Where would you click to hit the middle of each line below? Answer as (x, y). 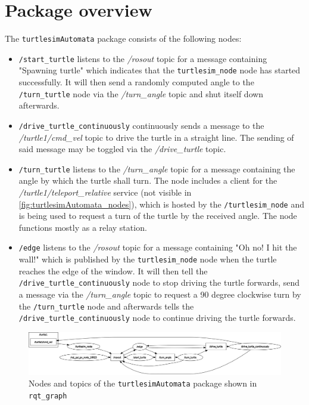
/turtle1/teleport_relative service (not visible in (105, 192)
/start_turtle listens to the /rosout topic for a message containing (143, 58)
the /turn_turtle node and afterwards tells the (106, 306)
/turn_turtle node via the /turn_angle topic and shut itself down (141, 93)
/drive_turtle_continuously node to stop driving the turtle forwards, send (159, 282)
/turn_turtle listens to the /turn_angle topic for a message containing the (157, 169)
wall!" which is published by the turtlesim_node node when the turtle (148, 259)
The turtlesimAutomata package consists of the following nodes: (123, 38)
